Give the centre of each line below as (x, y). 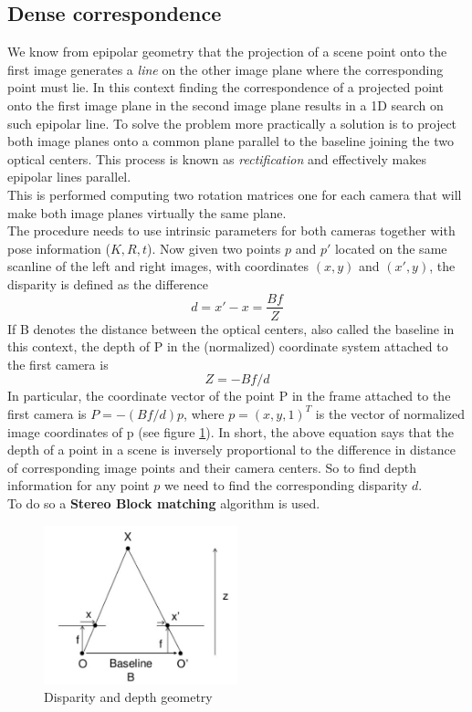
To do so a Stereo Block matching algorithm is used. (164, 503)
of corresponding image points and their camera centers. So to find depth (212, 467)
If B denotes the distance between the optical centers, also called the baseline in (231, 328)
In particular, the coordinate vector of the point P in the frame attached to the (229, 396)
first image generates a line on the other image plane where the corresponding (226, 69)
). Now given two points (214, 248)
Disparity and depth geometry (128, 697)
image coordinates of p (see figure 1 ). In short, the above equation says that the (231, 431)
